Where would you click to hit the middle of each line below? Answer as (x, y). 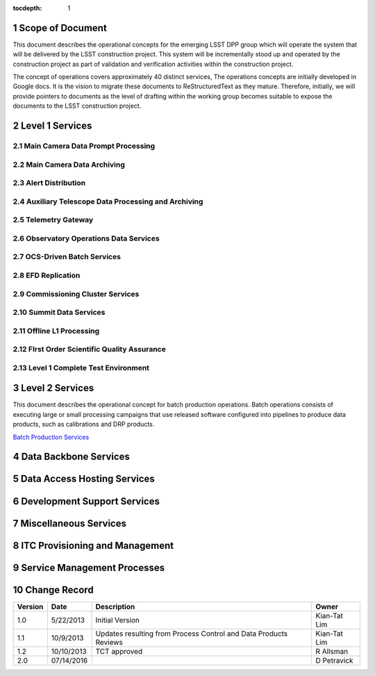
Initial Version (118, 620)
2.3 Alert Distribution (49, 183)
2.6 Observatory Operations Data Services (86, 238)
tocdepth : (27, 8)
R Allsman (332, 651)
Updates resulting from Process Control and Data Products (192, 634)
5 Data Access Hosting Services (84, 479)
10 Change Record (53, 590)
